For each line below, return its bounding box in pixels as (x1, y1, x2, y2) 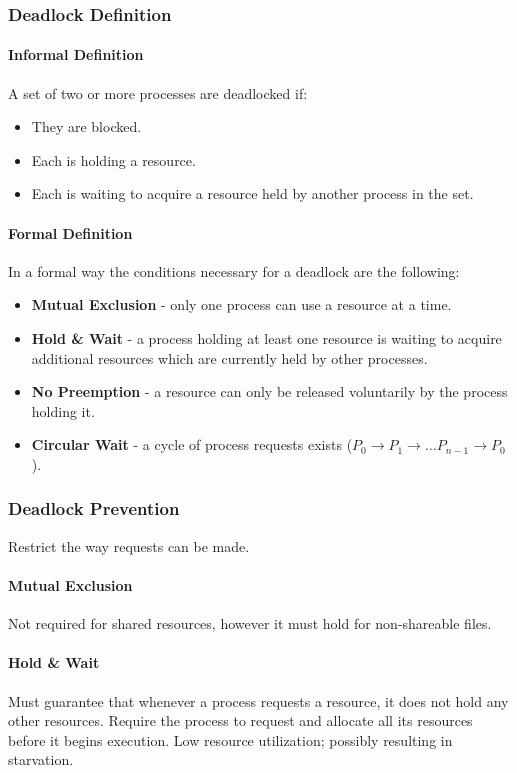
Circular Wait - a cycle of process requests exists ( (31, 434, 353, 455)
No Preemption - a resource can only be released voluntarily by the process (31, 381, 508, 402)
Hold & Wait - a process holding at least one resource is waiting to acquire (31, 328, 502, 348)
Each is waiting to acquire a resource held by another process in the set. (31, 183, 474, 204)
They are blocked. (31, 116, 142, 137)
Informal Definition (8, 44, 144, 65)
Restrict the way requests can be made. (8, 535, 250, 556)
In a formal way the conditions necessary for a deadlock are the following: (8, 260, 460, 281)
